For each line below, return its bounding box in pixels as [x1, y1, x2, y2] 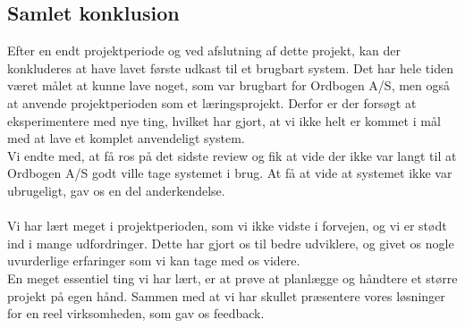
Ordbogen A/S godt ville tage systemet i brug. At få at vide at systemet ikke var [7, 164, 452, 182]
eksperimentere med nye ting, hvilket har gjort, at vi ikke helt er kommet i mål [7, 111, 441, 130]
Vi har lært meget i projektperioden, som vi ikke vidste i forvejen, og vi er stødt [7, 216, 447, 235]
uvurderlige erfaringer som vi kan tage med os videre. [7, 251, 300, 270]
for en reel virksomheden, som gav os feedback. [7, 304, 265, 323]
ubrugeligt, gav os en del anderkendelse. [7, 181, 225, 199]
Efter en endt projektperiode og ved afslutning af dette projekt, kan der [7, 41, 401, 60]
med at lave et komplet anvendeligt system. [7, 129, 245, 147]
